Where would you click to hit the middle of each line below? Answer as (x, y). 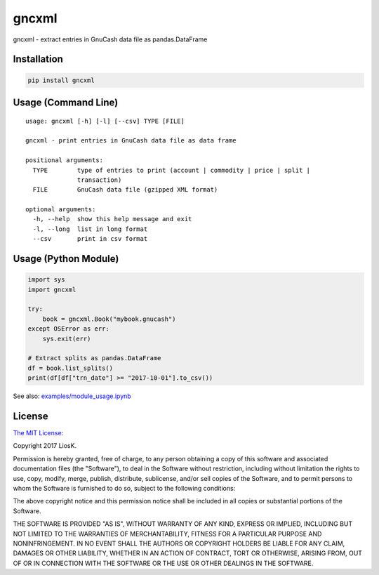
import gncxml (52, 289)
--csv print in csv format (90, 239)
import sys (46, 280)
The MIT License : (38, 433)
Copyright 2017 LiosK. (45, 446)
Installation (38, 59)
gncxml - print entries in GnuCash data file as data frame (131, 141)
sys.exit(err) (67, 338)
